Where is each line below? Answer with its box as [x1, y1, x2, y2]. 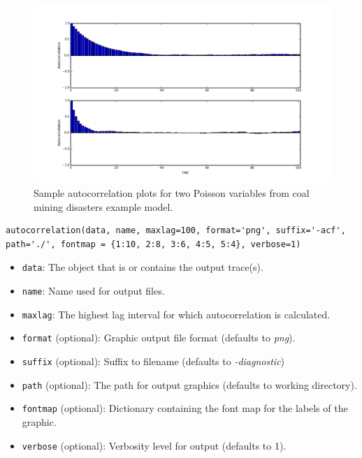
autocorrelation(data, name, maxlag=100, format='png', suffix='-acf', [6, 226, 346, 236]
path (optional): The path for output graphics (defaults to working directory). [22, 377, 357, 392]
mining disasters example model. [34, 199, 173, 214]
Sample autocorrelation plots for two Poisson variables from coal [34, 185, 310, 200]
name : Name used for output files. [22, 283, 165, 298]
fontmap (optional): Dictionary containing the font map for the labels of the [22, 401, 348, 415]
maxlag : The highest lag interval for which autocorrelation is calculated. [22, 306, 331, 321]
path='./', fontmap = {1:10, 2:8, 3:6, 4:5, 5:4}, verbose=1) [6, 239, 301, 249]
